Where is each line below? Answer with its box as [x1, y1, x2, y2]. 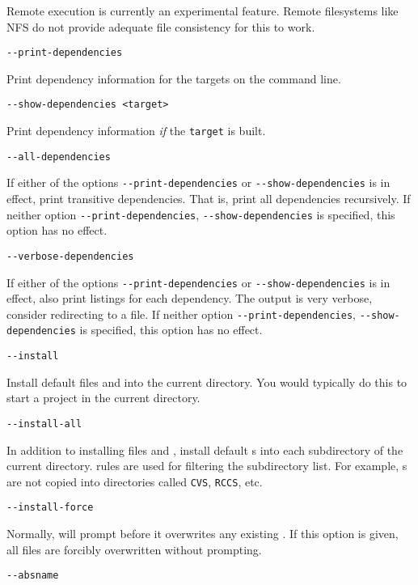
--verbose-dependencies [6, 250, 134, 262]
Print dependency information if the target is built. [6, 122, 266, 139]
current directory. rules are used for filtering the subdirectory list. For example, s [6, 457, 407, 474]
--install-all [6, 418, 82, 430]
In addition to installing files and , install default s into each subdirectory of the [6, 441, 403, 458]
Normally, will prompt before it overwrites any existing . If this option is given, [6, 525, 399, 542]
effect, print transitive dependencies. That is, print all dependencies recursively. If [6, 190, 411, 207]
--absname [6, 570, 59, 582]
